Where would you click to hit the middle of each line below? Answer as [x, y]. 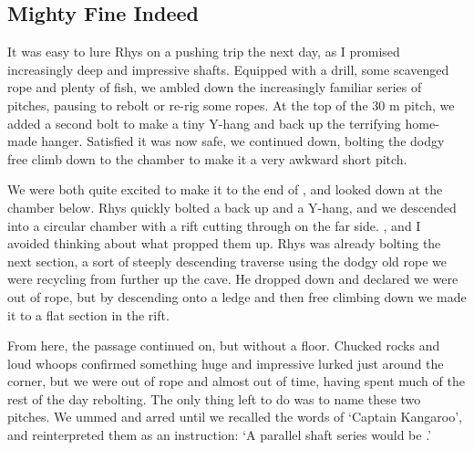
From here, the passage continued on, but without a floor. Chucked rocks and [224, 345]
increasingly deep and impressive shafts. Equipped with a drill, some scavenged [228, 69]
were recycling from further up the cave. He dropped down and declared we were [233, 279]
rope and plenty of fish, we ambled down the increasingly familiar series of [215, 87]
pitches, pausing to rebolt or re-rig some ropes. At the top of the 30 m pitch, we [231, 105]
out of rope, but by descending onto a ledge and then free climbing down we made [237, 296]
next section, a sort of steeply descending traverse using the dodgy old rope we [227, 261]
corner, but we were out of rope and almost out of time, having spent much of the [236, 381]
